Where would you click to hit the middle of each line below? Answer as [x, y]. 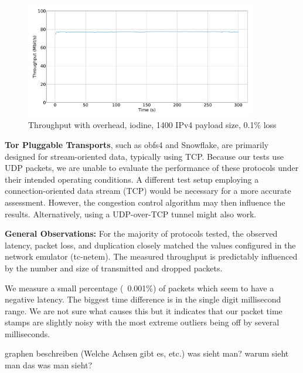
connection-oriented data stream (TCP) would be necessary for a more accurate [148, 191]
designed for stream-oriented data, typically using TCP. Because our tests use [144, 156]
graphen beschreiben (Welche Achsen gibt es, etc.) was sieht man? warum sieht [147, 353]
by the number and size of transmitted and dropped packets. [114, 268]
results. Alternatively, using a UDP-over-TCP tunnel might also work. [131, 214]
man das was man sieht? [49, 365]
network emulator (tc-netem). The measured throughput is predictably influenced [151, 256]
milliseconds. [28, 333]
